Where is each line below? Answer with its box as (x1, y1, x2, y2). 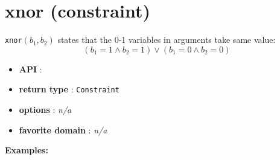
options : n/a (19, 103, 72, 116)
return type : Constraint (19, 83, 119, 95)
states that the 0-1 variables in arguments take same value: (57, 33, 276, 46)
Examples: (5, 144, 48, 156)
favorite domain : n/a (19, 123, 107, 136)
